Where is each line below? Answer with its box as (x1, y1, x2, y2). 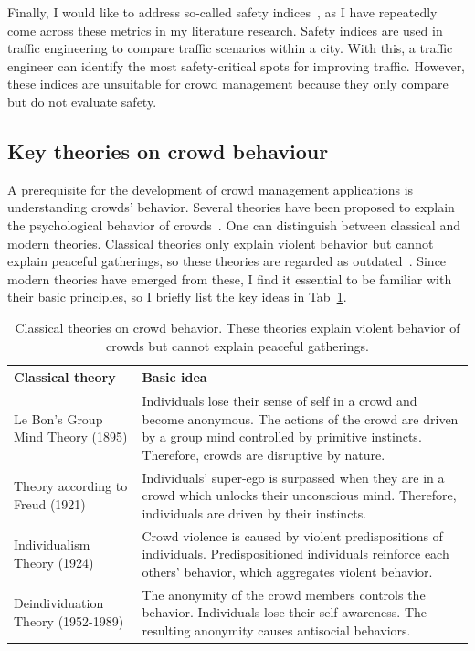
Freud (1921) (14, 494, 86, 513)
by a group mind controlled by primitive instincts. (142, 427, 422, 446)
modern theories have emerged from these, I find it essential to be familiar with (7, 269, 452, 288)
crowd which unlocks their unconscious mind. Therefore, (142, 486, 457, 505)
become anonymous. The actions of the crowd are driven (142, 409, 459, 428)
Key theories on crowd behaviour (7, 136, 329, 165)
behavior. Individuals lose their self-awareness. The (142, 603, 427, 622)
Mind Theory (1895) (14, 427, 128, 446)
